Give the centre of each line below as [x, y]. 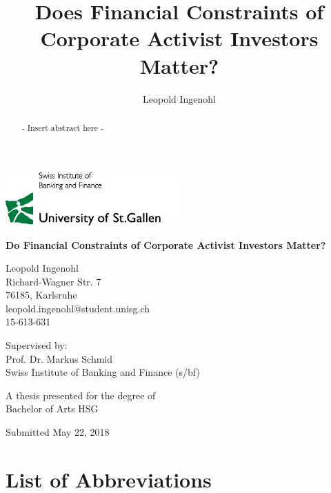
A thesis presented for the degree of [81, 395]
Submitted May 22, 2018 [58, 432]
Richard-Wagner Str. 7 [53, 281]
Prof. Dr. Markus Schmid [59, 358]
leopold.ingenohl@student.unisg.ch [78, 308]
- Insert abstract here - [62, 127]
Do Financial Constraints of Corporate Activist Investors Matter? [166, 244]
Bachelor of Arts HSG [52, 409]
